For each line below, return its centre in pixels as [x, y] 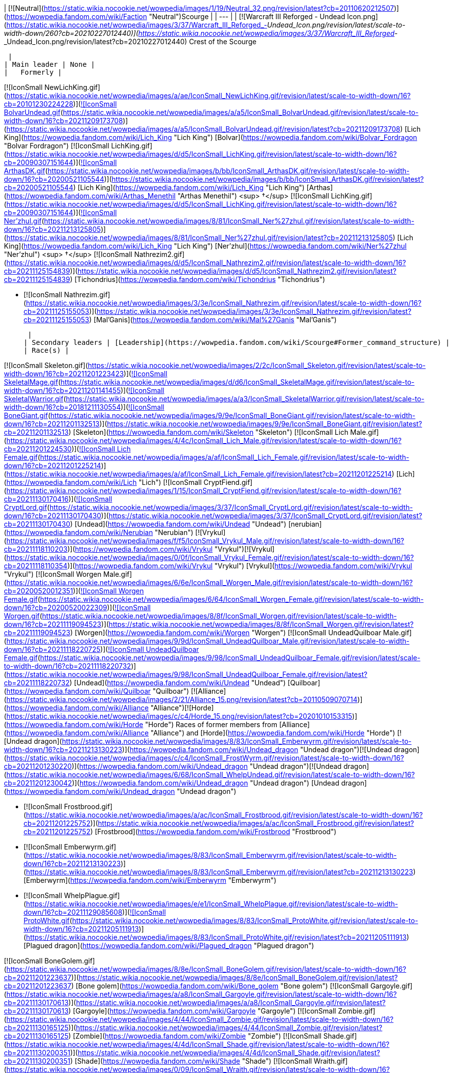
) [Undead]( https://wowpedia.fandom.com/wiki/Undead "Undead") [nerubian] [196, 524]
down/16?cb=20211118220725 [52, 649]
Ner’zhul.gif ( [24, 221]
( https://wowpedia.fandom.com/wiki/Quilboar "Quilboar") [97, 691]
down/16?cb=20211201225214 [53, 466]
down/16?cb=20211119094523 [53, 624]
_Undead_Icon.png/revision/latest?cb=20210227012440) [96, 42]
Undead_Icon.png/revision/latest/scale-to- [336, 25]
